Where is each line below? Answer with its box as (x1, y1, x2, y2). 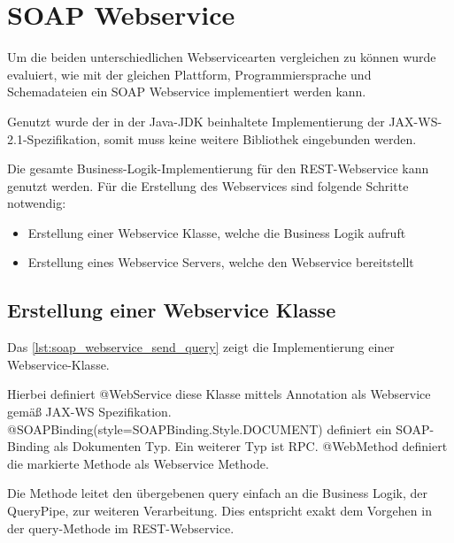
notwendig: (7, 194, 66, 212)
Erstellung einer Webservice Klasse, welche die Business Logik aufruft (27, 223, 406, 241)
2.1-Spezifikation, (7, 129, 101, 148)
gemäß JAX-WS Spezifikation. (7, 402, 172, 421)
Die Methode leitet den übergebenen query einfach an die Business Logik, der (7, 484, 427, 502)
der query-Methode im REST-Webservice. (7, 518, 235, 537)
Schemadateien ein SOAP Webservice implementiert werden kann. (7, 82, 366, 101)
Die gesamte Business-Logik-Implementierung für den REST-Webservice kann (7, 159, 429, 178)
